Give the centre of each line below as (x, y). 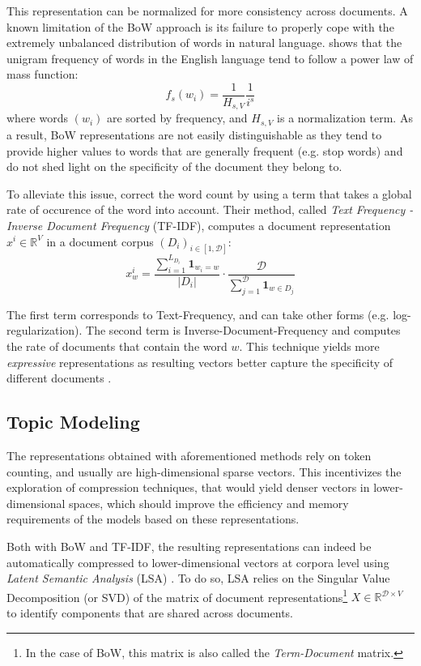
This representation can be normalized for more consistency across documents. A (207, 11)
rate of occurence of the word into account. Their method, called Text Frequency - (210, 209)
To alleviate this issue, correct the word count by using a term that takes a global (209, 193)
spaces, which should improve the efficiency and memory (209, 503)
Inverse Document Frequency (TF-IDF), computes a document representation (199, 225)
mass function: (43, 74)
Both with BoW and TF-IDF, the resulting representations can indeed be (189, 546)
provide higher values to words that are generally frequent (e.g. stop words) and (205, 150)
